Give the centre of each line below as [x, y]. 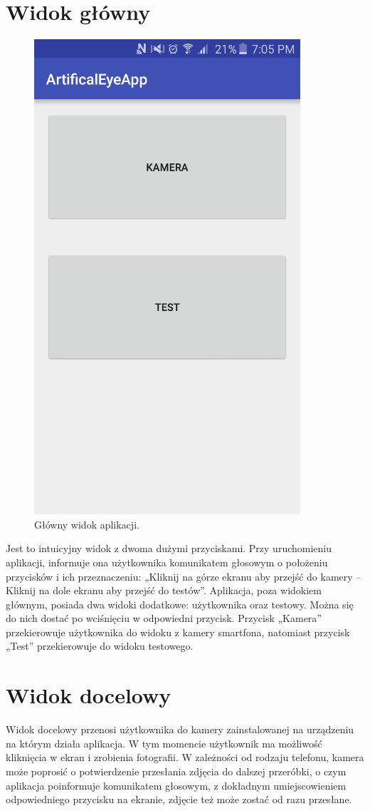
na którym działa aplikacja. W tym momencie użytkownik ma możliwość [164, 743]
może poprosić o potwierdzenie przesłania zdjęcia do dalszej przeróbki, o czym [176, 771]
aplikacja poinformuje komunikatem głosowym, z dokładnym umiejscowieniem [176, 785]
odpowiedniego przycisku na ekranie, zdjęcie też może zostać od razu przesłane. [179, 799]
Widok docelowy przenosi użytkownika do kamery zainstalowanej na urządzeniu [180, 729]
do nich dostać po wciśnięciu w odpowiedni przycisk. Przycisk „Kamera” [164, 618]
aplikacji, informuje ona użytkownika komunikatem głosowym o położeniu [167, 562]
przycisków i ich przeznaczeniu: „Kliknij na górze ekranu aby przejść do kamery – [184, 576]
